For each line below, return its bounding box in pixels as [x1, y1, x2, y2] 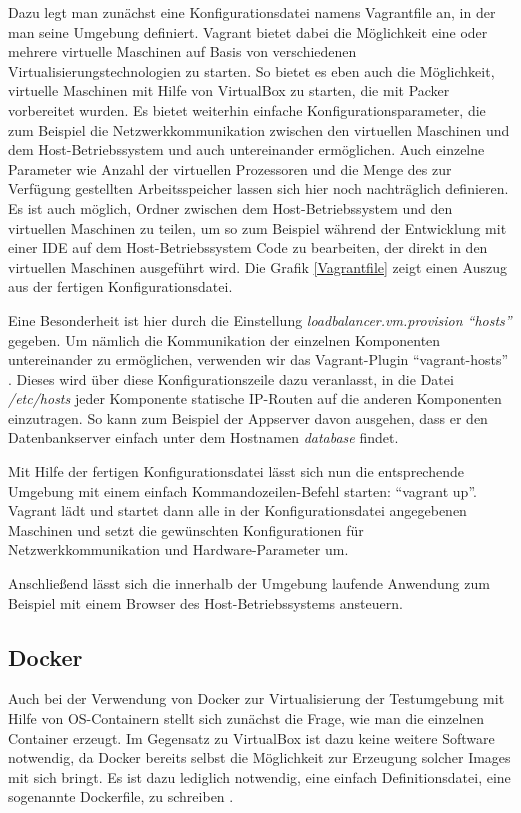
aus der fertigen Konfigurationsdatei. [8, 276, 233, 297]
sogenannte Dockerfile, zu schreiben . [8, 786, 234, 807]
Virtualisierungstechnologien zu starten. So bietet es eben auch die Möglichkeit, [8, 60, 495, 81]
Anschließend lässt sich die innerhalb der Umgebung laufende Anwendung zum [8, 573, 490, 594]
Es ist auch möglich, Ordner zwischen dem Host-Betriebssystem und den [8, 197, 453, 218]
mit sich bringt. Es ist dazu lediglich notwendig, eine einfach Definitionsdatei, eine [8, 766, 511, 787]
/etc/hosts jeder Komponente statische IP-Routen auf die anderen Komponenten [8, 388, 502, 409]
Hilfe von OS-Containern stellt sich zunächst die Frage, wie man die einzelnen [8, 708, 485, 729]
